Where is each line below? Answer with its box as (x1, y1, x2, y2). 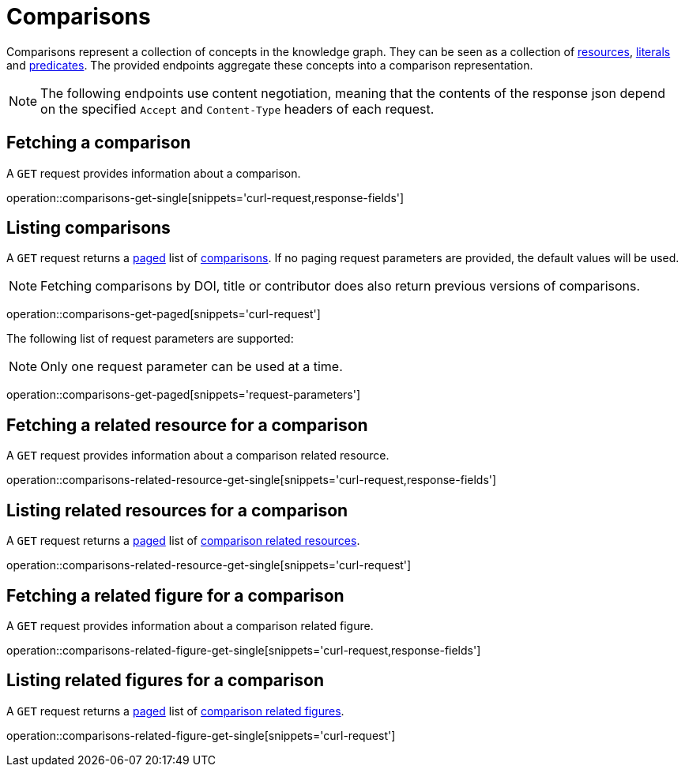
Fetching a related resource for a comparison (6, 415, 368, 435)
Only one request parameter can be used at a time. (40, 358, 343, 375)
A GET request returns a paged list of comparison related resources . (6, 534, 360, 548)
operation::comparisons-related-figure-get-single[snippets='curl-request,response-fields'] (6, 643, 481, 657)
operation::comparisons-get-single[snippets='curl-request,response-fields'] (6, 190, 405, 205)
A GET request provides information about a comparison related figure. (6, 618, 374, 632)
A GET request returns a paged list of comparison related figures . (6, 704, 344, 718)
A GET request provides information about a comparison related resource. (6, 448, 390, 463)
